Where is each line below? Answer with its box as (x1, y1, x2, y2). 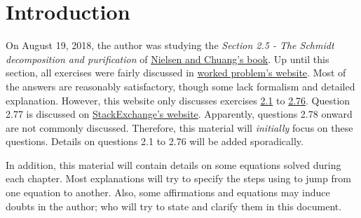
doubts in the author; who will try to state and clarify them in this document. (6, 198, 342, 213)
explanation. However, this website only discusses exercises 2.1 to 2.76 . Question (6, 93, 350, 107)
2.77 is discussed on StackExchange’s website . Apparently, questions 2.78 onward (6, 107, 353, 121)
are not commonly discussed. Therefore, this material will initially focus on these (6, 120, 353, 135)
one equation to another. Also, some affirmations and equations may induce (6, 185, 330, 200)
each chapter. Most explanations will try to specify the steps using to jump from (6, 171, 351, 186)
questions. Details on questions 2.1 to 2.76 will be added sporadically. (6, 134, 304, 149)
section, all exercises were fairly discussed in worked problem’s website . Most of (6, 65, 346, 80)
